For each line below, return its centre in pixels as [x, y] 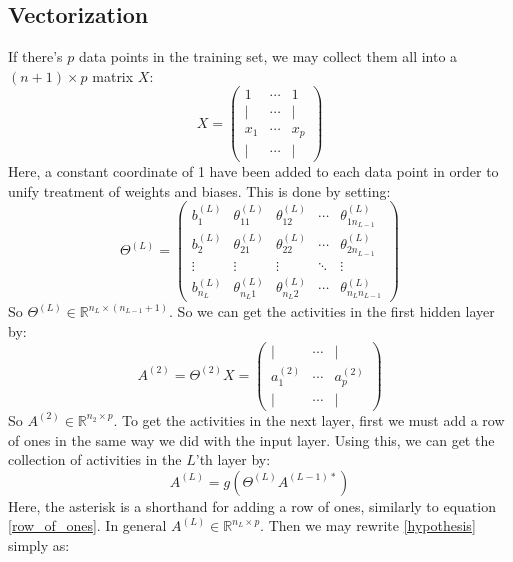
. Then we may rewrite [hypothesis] [368, 525]
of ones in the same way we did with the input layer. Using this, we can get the [251, 439]
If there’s [35, 56]
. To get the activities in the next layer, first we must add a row [309, 419]
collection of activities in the [95, 459]
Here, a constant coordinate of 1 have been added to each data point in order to [253, 171]
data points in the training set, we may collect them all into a [268, 56]
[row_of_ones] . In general [87, 525]
